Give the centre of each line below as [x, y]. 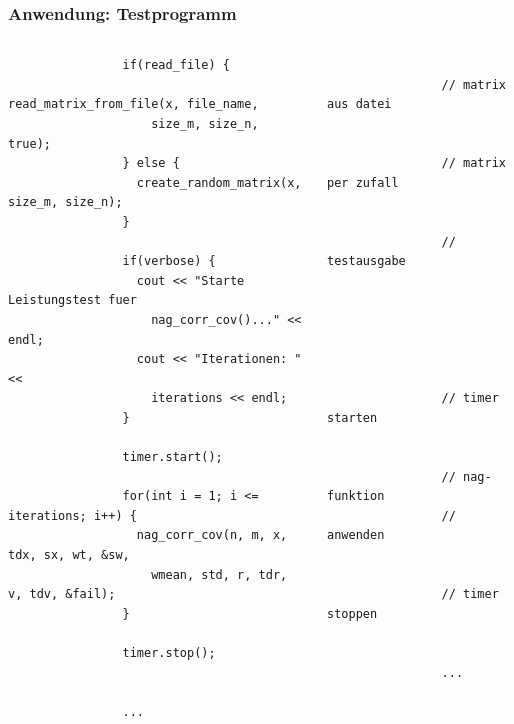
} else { [151, 163]
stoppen [352, 613]
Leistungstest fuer [72, 300]
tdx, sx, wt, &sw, [69, 555]
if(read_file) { [176, 65]
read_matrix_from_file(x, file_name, [133, 104]
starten [352, 417]
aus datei [359, 104]
